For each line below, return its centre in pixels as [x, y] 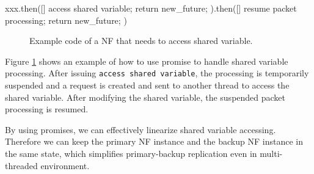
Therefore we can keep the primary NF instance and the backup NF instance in [154, 141]
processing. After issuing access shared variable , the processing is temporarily [157, 73]
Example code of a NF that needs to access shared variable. [141, 41]
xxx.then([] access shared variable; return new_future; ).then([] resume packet [151, 8]
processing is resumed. [47, 109]
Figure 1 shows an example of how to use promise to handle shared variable [147, 61]
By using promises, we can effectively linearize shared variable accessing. [141, 129]
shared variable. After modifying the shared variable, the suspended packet [145, 97]
